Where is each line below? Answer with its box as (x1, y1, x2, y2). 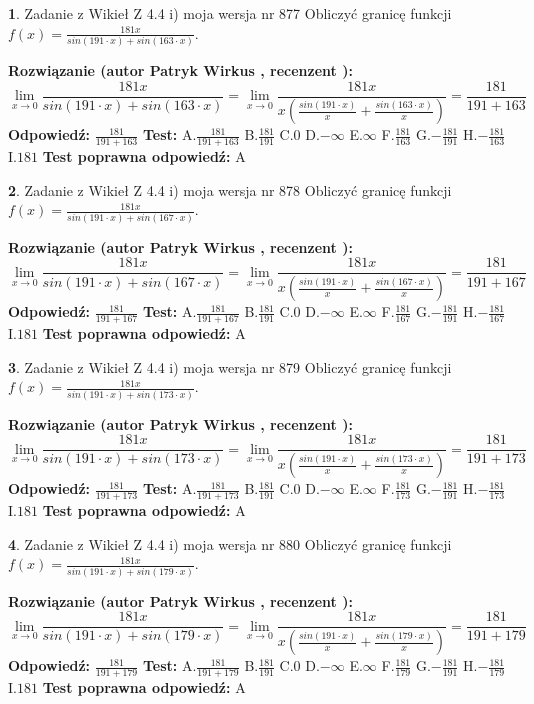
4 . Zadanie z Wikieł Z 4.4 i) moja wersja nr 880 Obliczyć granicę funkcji (8, 533, 452, 554)
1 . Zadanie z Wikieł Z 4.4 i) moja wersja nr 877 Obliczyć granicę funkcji (8, 3, 452, 23)
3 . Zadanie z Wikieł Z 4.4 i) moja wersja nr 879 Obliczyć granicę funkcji (8, 356, 452, 377)
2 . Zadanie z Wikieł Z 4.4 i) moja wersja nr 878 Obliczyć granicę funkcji (8, 179, 452, 200)
